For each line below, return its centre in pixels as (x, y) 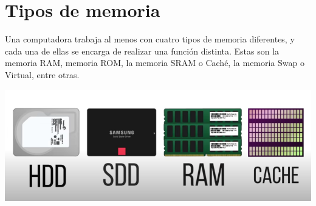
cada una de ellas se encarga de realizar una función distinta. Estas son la (142, 51)
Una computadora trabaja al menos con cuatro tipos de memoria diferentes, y (150, 39)
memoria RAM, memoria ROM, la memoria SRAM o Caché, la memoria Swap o (155, 63)
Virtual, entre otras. (42, 74)
